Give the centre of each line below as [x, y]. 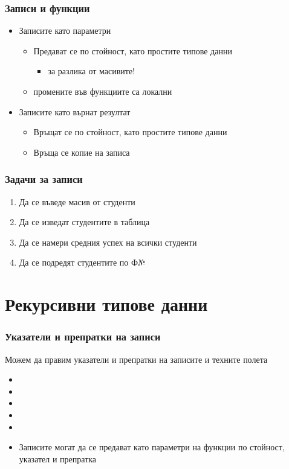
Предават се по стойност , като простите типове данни [133, 50]
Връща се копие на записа [82, 152]
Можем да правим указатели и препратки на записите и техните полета [136, 359]
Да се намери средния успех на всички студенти [108, 242]
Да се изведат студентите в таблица [84, 222]
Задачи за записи [44, 179]
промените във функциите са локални [103, 91]
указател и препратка [58, 458]
